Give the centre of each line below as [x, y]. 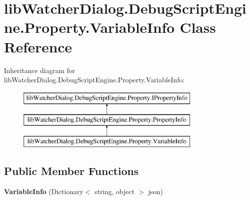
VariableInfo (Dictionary [44, 191]
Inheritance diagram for [40, 70]
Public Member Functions [71, 171]
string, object [114, 191]
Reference [38, 46]
